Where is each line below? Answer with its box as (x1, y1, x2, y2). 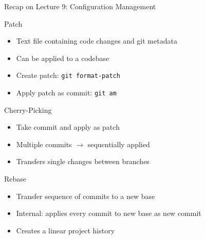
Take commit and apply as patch (16, 122, 120, 132)
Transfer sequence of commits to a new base (16, 190, 155, 201)
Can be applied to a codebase (16, 52, 109, 63)
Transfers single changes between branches (16, 156, 150, 167)
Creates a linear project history (16, 225, 115, 235)
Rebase (4, 173, 27, 184)
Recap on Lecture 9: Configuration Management (4, 1, 156, 11)
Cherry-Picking (4, 104, 52, 115)
